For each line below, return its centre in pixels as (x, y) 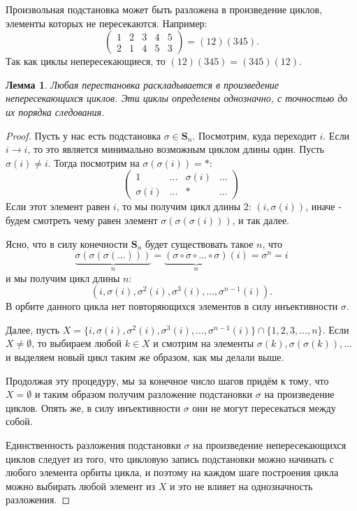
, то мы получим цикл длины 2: (184, 206)
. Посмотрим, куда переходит (254, 135)
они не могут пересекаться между (264, 407)
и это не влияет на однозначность (241, 486)
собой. (19, 421)
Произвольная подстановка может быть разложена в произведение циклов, (164, 9)
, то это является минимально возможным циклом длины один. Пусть (176, 149)
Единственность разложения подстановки (93, 444)
